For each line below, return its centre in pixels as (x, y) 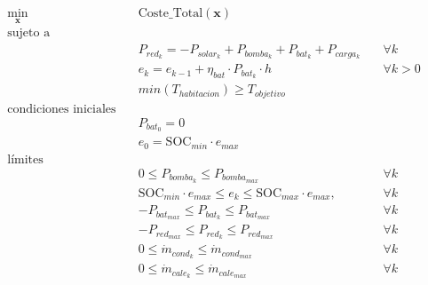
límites (25, 159)
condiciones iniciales (62, 109)
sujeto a (29, 33)
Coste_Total (170, 14)
